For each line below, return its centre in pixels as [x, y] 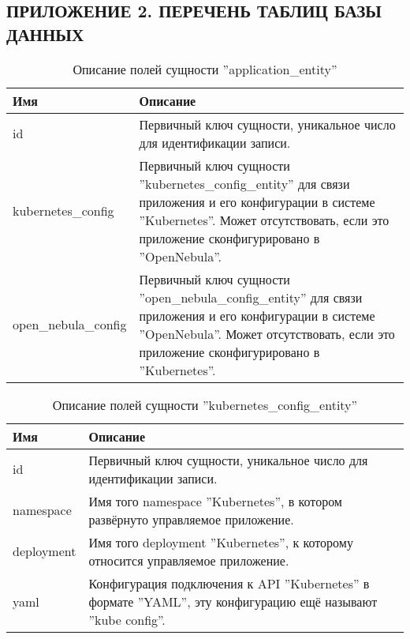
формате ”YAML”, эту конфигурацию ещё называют [233, 601]
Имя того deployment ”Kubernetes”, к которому [221, 542]
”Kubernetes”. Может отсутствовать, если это [264, 220]
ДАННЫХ [45, 34]
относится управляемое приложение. [189, 560]
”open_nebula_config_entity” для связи [251, 297]
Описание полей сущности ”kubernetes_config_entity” [205, 404]
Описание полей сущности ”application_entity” [205, 69]
